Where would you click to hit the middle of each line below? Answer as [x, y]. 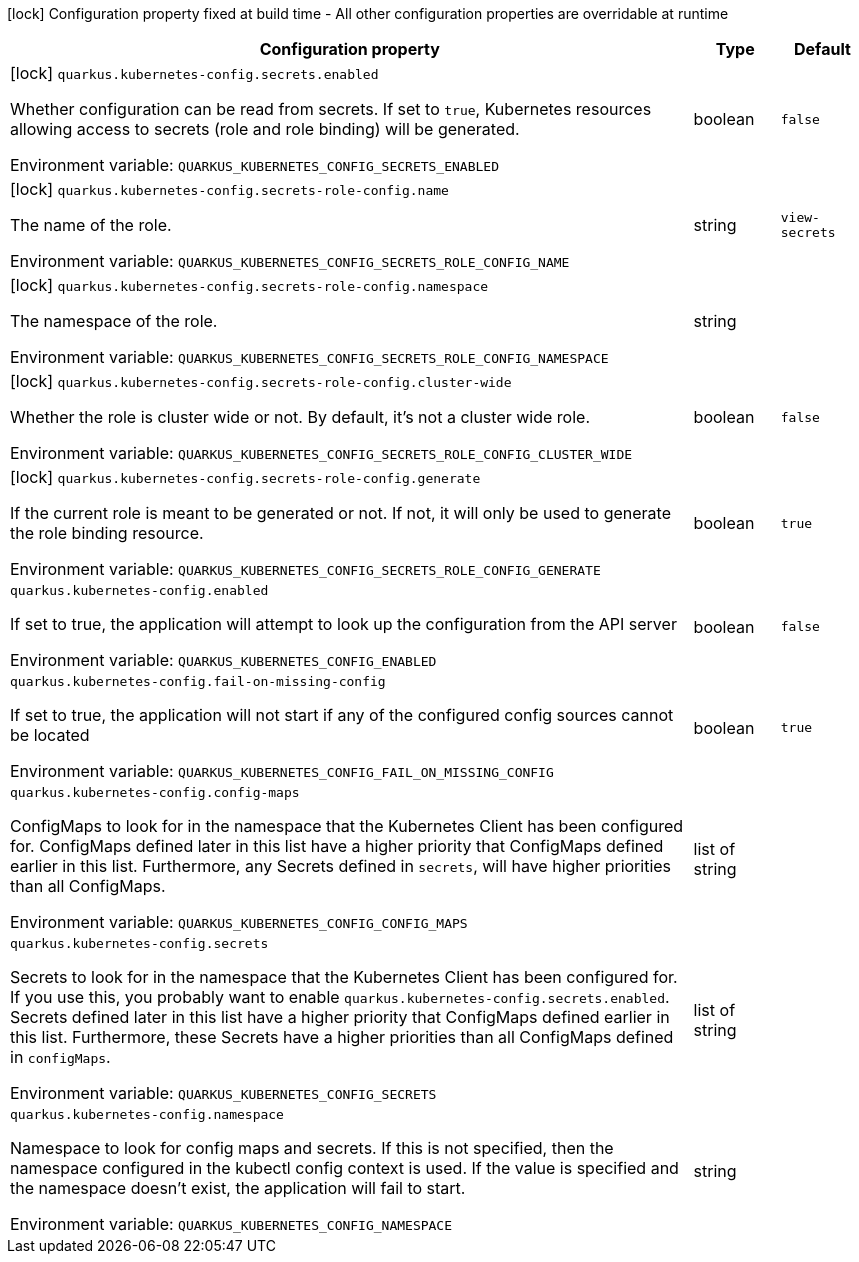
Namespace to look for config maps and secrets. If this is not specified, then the [312, 1148]
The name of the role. [91, 225]
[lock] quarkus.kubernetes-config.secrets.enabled [194, 73]
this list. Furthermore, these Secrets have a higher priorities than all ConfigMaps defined [342, 1037]
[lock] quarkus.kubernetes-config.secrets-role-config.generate [245, 477]
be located [50, 735]
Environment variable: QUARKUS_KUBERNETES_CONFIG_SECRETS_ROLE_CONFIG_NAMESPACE [309, 357]
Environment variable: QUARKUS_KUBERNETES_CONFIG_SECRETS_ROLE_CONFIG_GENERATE [305, 569]
